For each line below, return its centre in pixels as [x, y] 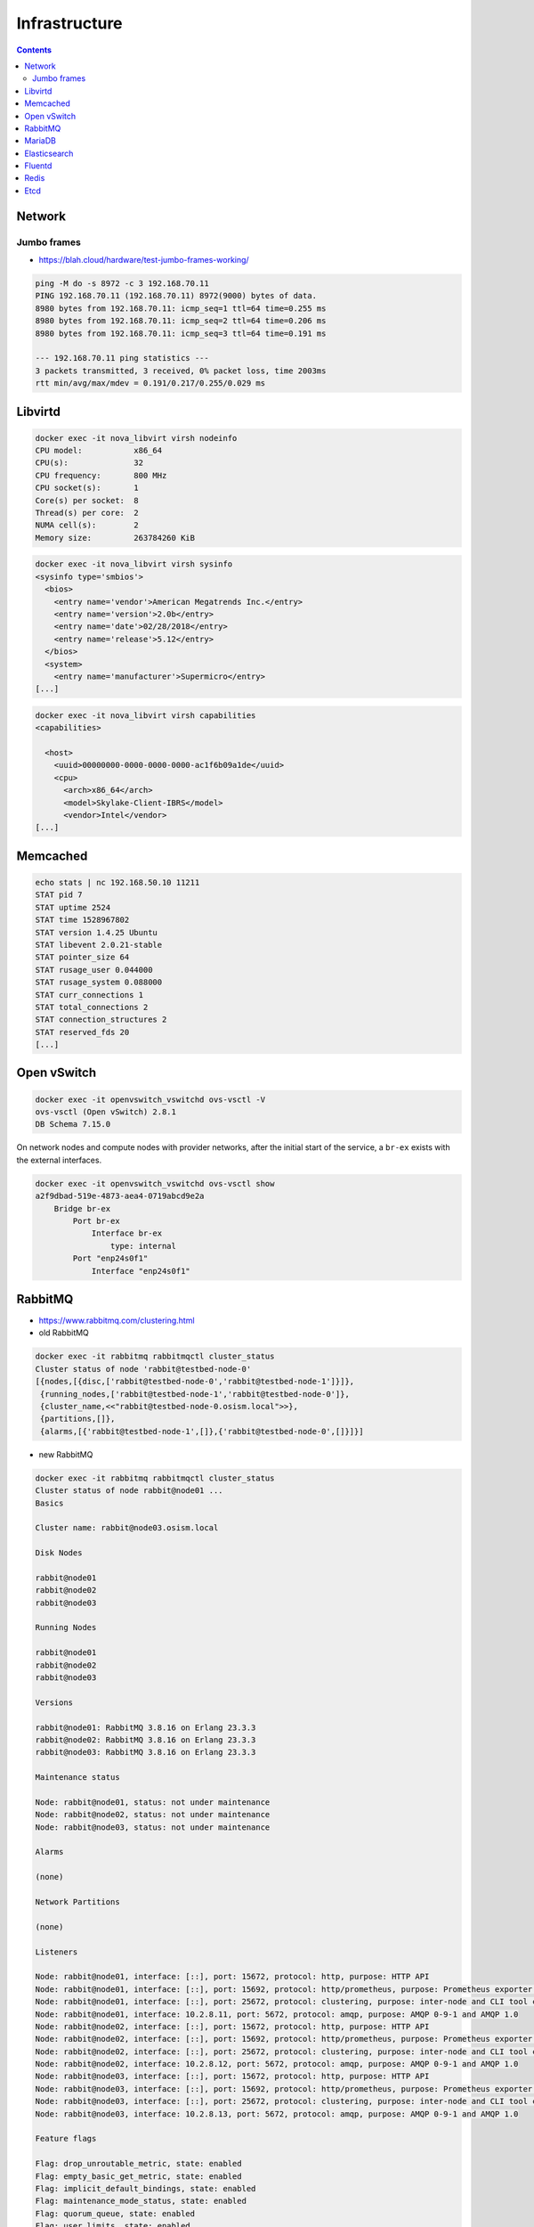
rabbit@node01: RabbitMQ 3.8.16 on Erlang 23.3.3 [146, 1727]
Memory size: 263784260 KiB [115, 538]
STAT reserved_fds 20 [82, 1032]
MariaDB [40, 141]
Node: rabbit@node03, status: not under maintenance [153, 1827]
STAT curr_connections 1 [89, 995]
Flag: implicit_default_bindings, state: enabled [146, 2188]
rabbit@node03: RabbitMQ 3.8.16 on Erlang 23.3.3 [146, 1752]
